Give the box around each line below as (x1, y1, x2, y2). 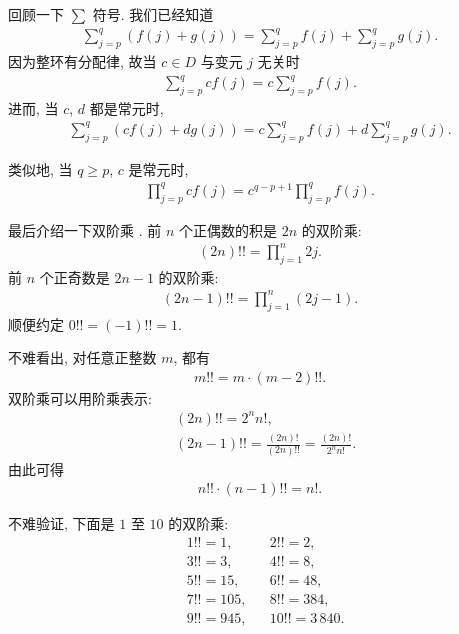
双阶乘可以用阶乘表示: (8, 387, 152, 408)
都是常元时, (89, 97, 164, 118)
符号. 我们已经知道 (92, 4, 214, 24)
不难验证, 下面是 (8, 513, 115, 534)
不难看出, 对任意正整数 (8, 347, 157, 368)
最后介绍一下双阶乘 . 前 (8, 219, 162, 240)
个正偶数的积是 (178, 219, 277, 240)
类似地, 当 (8, 158, 73, 179)
